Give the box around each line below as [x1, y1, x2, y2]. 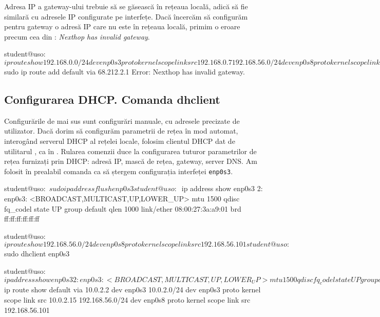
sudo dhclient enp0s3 [4, 248, 70, 259]
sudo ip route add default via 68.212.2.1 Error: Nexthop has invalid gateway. [4, 66, 245, 77]
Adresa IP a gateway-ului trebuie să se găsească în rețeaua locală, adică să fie [4, 1, 248, 11]
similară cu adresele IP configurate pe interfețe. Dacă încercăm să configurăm [4, 11, 248, 22]
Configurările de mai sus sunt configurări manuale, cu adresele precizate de [4, 115, 240, 126]
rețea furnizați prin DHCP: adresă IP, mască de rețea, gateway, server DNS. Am [4, 156, 257, 166]
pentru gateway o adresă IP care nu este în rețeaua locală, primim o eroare [4, 21, 240, 32]
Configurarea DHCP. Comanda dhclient [4, 91, 220, 107]
